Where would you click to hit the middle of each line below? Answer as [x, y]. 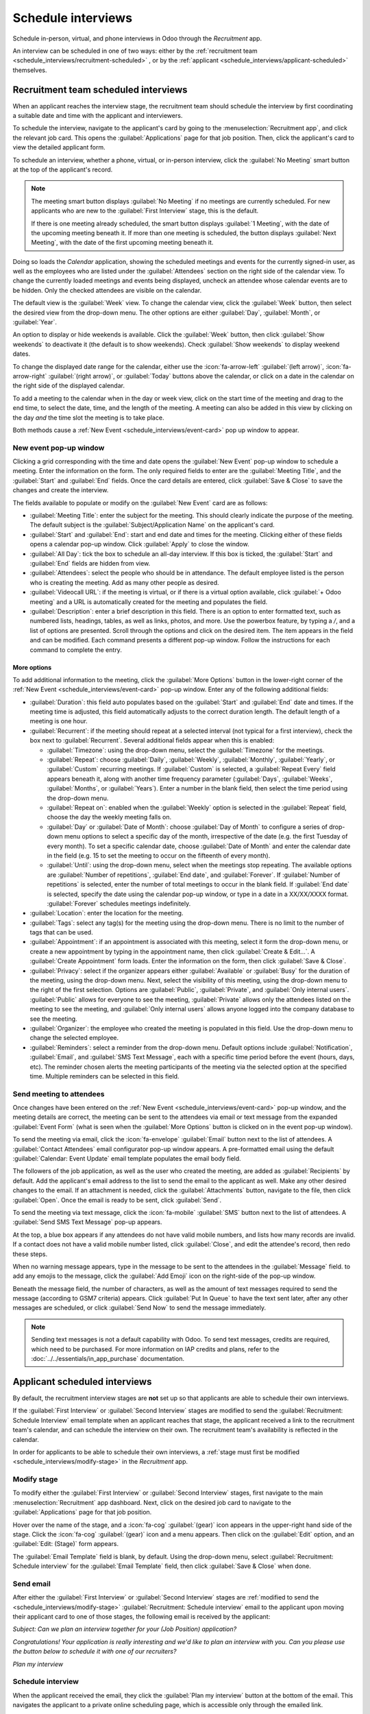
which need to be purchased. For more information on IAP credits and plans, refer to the [156, 1349]
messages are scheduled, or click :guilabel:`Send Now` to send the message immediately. [139, 1308]
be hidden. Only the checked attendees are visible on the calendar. [107, 290]
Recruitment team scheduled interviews [100, 89]
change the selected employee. [74, 1038]
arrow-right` [30, 376]
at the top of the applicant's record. [63, 169]
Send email [32, 1584]
